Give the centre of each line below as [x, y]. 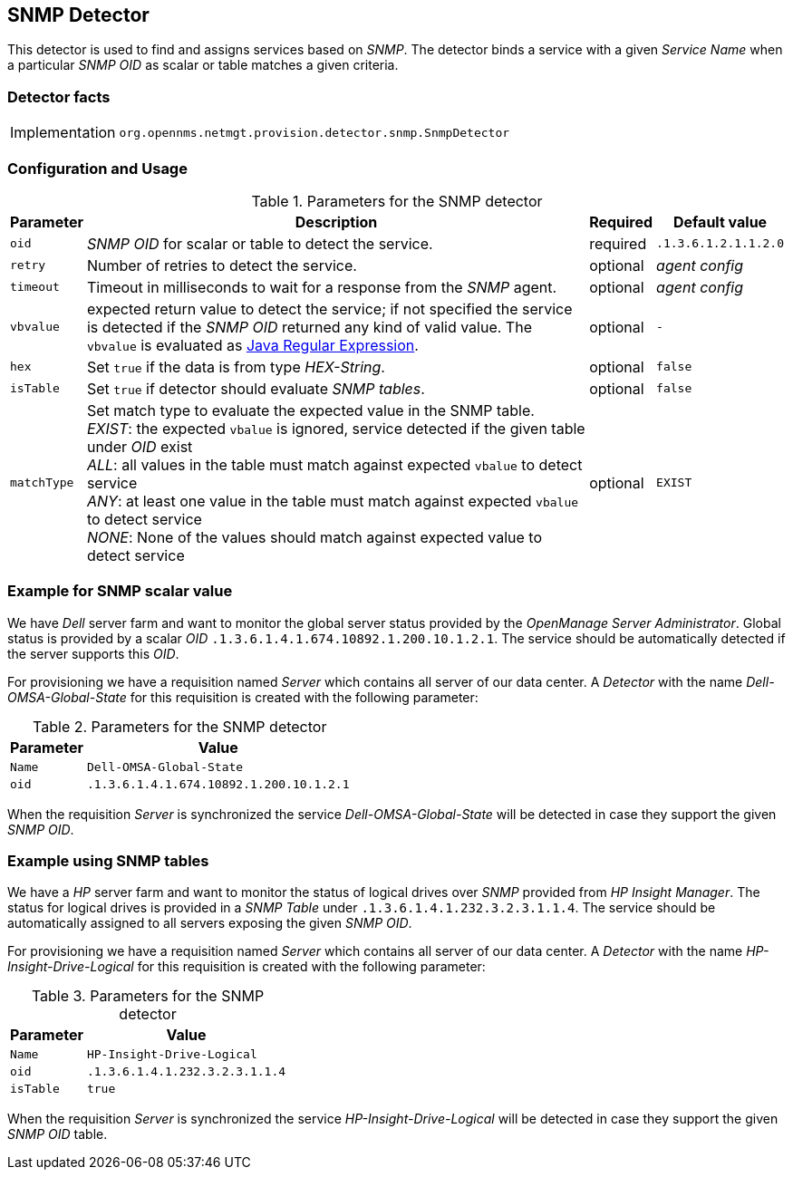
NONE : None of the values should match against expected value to [314, 537]
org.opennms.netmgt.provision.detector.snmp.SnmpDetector [314, 132]
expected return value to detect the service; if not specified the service [329, 309]
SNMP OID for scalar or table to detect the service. [260, 243]
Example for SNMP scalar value [120, 591]
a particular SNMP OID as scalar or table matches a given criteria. [203, 65]
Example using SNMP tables [108, 861]
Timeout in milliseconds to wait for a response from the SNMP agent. [322, 287]
